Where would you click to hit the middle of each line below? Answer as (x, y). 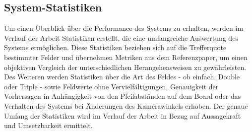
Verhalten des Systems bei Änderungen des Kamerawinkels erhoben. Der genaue (126, 105)
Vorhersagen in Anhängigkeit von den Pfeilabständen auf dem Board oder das (123, 96)
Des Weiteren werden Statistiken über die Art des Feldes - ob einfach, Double (122, 77)
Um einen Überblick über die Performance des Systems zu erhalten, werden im (124, 28)
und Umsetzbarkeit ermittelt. (48, 125)
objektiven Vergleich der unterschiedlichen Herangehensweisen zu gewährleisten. (125, 67)
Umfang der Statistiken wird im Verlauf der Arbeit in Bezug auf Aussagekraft (123, 115)
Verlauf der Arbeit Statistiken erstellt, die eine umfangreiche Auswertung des (121, 37)
